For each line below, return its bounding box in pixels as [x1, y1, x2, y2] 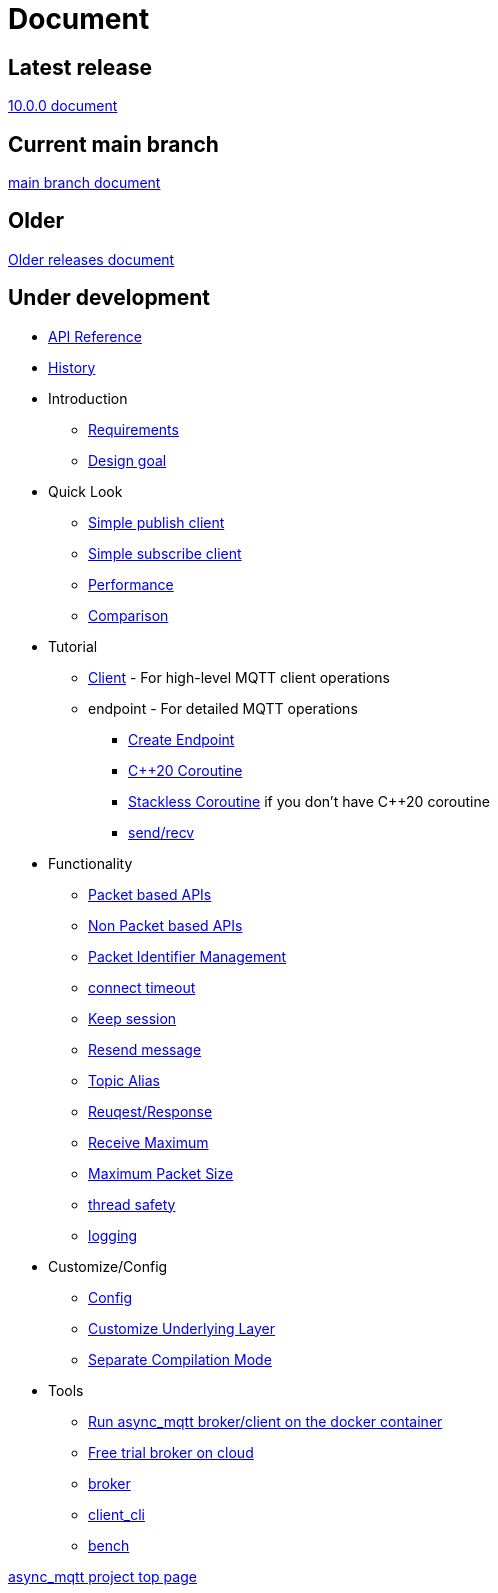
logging [88, 1226, 138, 1244]
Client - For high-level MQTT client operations [88, 668, 390, 686]
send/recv [128, 823, 195, 841]
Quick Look [48, 482, 123, 500]
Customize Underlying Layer [88, 1319, 276, 1337]
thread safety [88, 1195, 176, 1213]
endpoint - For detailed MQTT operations [88, 699, 358, 717]
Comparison [88, 606, 169, 624]
